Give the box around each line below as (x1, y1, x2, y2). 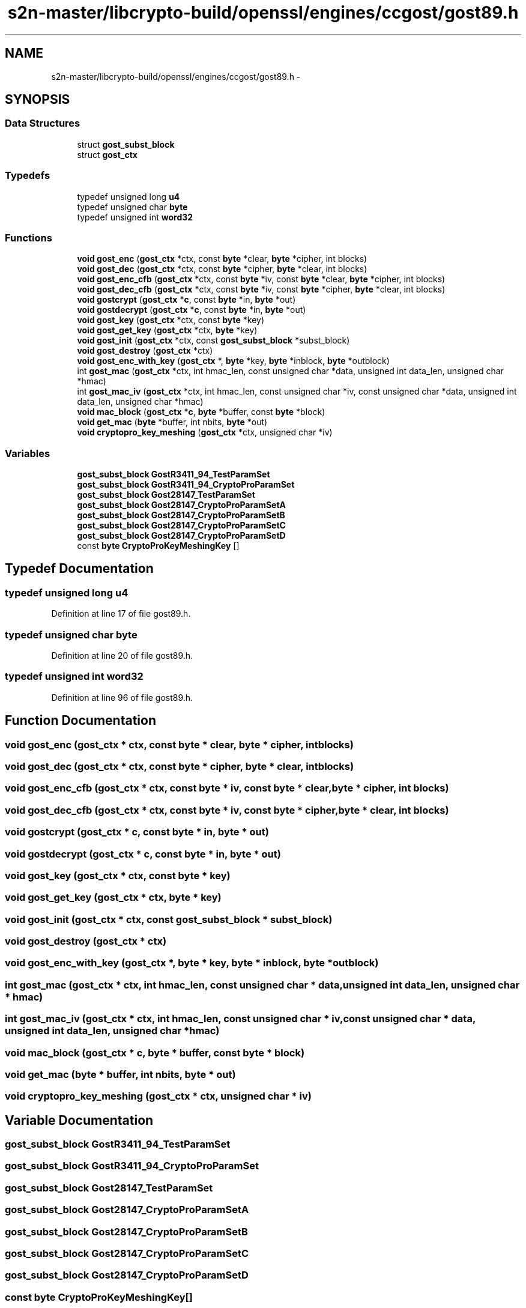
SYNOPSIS (5, 92, 70, 107)
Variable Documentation (5, 1112, 154, 1128)
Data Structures (5, 117, 80, 130)
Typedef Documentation (5, 561, 154, 577)
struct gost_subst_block (77, 139, 175, 150)
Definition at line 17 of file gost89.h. (51, 608, 191, 619)
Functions (5, 231, 52, 244)
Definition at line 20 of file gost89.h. (51, 650, 193, 661)
